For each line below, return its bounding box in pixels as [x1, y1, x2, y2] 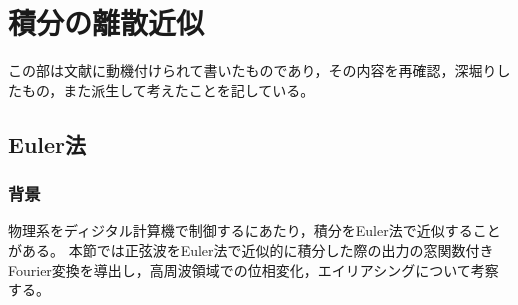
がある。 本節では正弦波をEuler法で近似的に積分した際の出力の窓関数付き [8, 239, 494, 260]
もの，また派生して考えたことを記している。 [21, 79, 315, 100]
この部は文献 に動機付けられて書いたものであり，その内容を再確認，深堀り [8, 60, 497, 81]
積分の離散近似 [8, 2, 205, 43]
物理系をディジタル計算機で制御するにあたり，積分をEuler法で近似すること [8, 220, 501, 241]
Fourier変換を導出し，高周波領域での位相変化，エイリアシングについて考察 [8, 259, 499, 280]
